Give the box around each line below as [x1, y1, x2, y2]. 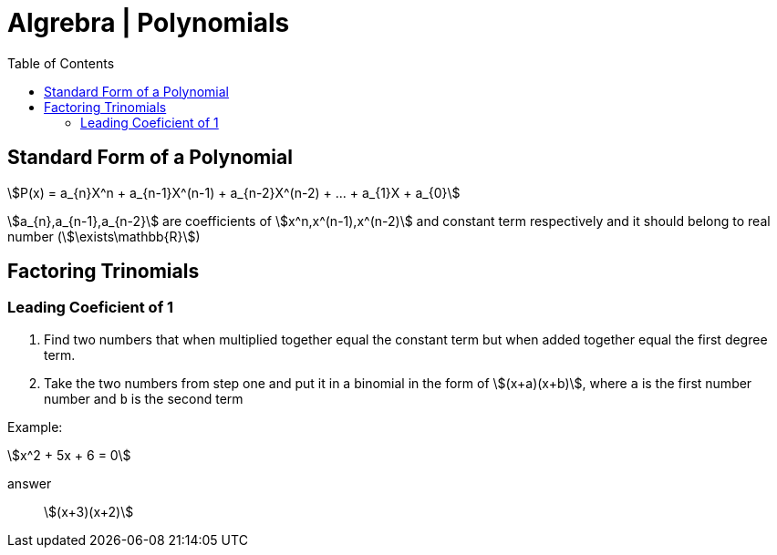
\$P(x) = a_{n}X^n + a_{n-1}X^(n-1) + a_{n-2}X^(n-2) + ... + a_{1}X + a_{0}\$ [7, 184, 461, 200]
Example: [7, 418, 63, 435]
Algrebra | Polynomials [7, 7, 290, 38]
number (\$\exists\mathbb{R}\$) [7, 228, 201, 244]
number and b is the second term [44, 390, 243, 406]
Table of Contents [7, 55, 115, 71]
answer [7, 475, 52, 491]
